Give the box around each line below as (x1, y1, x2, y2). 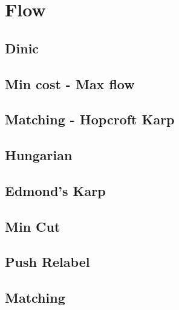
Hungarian (5, 146, 73, 164)
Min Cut (5, 217, 60, 235)
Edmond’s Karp (5, 181, 106, 200)
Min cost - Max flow (5, 74, 135, 93)
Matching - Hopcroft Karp (5, 110, 175, 129)
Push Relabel (5, 252, 90, 271)
